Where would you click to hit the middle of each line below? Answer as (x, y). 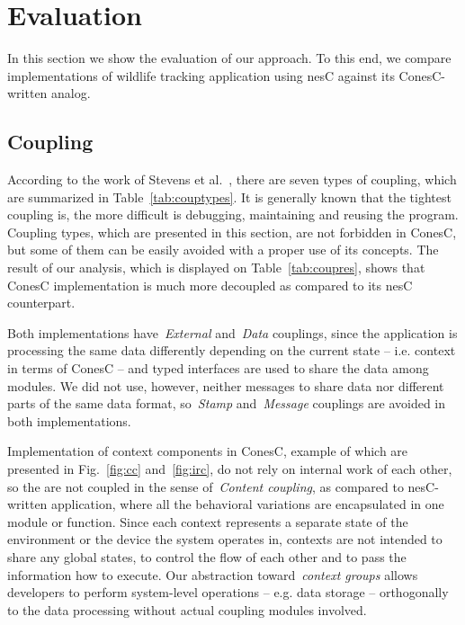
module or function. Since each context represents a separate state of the (208, 521)
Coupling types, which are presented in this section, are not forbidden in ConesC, (232, 232)
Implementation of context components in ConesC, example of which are (208, 451)
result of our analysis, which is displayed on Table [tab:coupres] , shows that (216, 268)
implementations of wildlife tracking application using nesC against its (201, 75)
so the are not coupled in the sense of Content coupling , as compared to (206, 486)
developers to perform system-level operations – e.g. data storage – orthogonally (228, 592)
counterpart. (41, 303)
